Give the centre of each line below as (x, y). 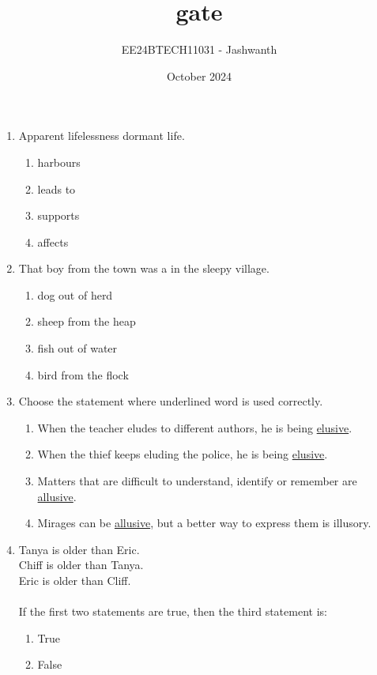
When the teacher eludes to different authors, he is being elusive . (195, 427)
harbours (59, 162)
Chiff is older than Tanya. (81, 565)
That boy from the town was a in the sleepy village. (144, 268)
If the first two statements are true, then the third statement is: (173, 611)
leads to (57, 189)
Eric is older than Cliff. (75, 580)
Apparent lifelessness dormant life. (102, 136)
